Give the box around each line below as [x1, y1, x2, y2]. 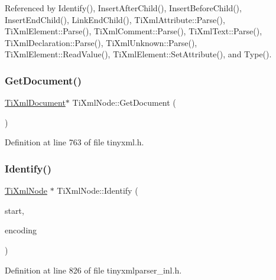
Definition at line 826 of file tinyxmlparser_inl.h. [5, 263, 182, 276]
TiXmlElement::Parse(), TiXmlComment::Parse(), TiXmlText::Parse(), [5, 25, 262, 37]
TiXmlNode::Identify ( [57, 184, 138, 197]
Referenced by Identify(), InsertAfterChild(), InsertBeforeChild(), [5, 2, 242, 14]
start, [5, 204, 24, 216]
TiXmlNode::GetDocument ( [72, 96, 176, 109]
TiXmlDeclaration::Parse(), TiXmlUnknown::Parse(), [5, 36, 197, 48]
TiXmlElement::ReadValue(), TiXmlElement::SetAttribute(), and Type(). [5, 48, 272, 60]
